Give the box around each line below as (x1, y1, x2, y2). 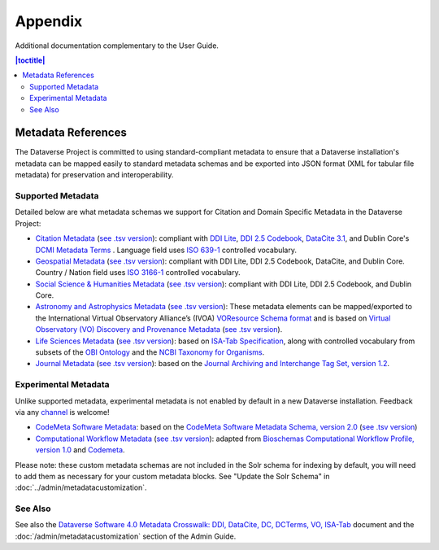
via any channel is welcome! (15, 407, 110, 417)
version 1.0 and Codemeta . (35, 445, 125, 455)
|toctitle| (15, 55, 46, 65)
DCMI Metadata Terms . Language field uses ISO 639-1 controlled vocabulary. (35, 245, 297, 255)
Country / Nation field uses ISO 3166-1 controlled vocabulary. (35, 268, 241, 277)
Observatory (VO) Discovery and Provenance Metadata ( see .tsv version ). (35, 325, 283, 334)
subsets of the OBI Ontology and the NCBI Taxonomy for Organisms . (35, 347, 265, 357)
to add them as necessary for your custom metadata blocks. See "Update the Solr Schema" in (15, 471, 330, 481)
